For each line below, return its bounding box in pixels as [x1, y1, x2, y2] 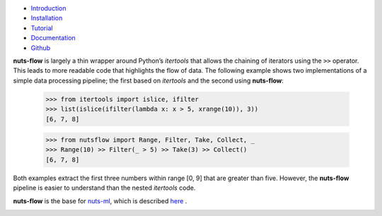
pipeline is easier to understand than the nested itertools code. [13, 184, 196, 192]
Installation [30, 14, 63, 23]
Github [30, 43, 51, 52]
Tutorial [30, 23, 53, 32]
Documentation [30, 34, 76, 42]
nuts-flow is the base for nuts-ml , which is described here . [13, 196, 187, 205]
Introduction [30, 4, 66, 12]
